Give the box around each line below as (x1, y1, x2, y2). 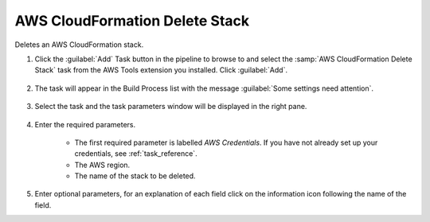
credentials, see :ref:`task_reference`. (74, 149, 198, 158)
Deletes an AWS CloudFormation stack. (14, 40, 144, 49)
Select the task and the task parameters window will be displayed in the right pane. (34, 102, 307, 111)
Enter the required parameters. (34, 119, 136, 129)
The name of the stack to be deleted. (74, 171, 196, 181)
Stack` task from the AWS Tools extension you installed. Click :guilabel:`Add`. (34, 65, 288, 75)
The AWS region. (74, 160, 131, 169)
